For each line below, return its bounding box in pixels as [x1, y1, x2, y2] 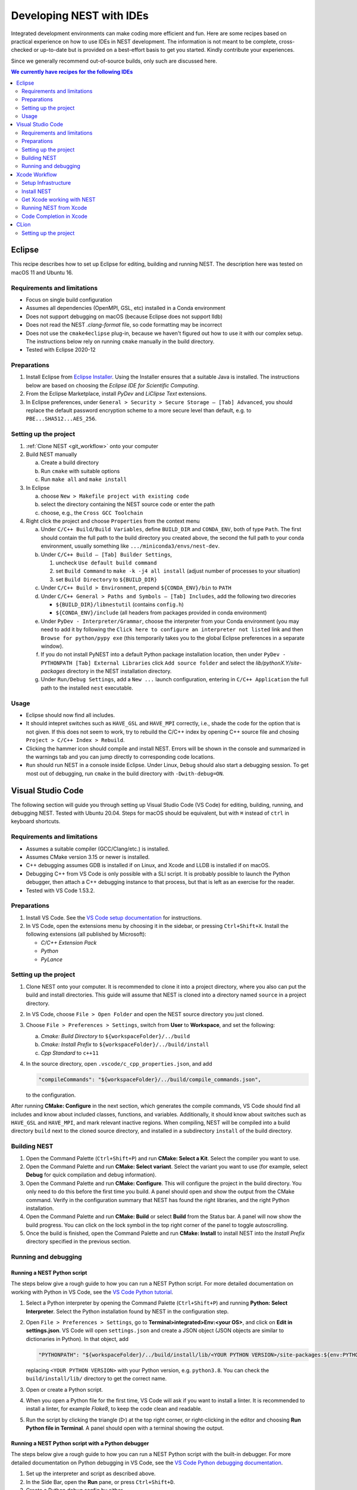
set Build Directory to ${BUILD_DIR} [55, 576, 158, 583]
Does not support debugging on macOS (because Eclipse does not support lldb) [26, 313, 223, 320]
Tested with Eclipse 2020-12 [26, 346, 96, 353]
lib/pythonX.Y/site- [255, 659, 302, 666]
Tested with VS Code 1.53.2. [26, 887, 95, 894]
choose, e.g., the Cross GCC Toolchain [40, 509, 143, 516]
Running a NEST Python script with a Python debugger [11, 1440, 149, 1447]
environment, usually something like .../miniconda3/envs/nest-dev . [40, 542, 220, 550]
